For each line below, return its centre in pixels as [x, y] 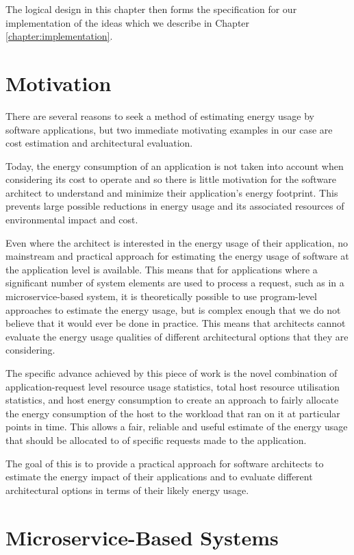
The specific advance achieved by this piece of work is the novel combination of [172, 373]
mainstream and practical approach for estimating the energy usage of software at [177, 256]
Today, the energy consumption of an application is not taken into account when [175, 165]
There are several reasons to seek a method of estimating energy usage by [160, 115]
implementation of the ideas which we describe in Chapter [128, 22]
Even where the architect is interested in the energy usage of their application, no [177, 242]
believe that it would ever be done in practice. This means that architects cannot [176, 323]
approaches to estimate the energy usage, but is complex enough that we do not [173, 309]
